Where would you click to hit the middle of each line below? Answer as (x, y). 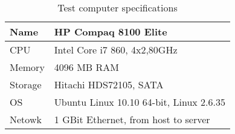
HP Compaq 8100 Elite (111, 32)
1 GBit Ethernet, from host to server (132, 119)
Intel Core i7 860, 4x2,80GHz (116, 50)
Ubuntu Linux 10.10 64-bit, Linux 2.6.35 (140, 102)
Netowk (26, 119)
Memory (27, 67)
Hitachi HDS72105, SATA (109, 84)
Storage (26, 84)
